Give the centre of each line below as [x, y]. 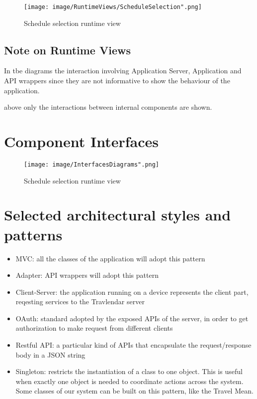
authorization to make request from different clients [94, 328]
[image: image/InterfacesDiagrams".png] [92, 164]
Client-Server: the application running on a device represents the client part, [132, 292]
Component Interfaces [81, 141]
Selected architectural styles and [118, 215]
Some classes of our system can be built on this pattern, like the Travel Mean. [134, 391]
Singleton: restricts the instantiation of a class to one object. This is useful [129, 371]
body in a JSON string [50, 354]
